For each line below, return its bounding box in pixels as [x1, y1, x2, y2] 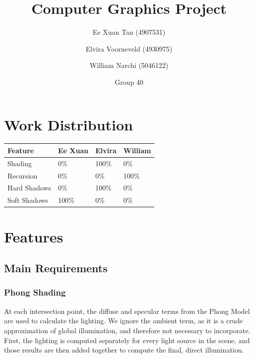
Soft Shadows [7, 195, 48, 205]
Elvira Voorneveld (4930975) [85, 43, 173, 54]
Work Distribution [4, 114, 133, 134]
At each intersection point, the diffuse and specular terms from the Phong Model [4, 305, 250, 316]
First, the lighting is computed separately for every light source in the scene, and [4, 335, 250, 345]
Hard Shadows [7, 182, 52, 193]
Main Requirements [4, 260, 108, 276]
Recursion [7, 170, 38, 180]
